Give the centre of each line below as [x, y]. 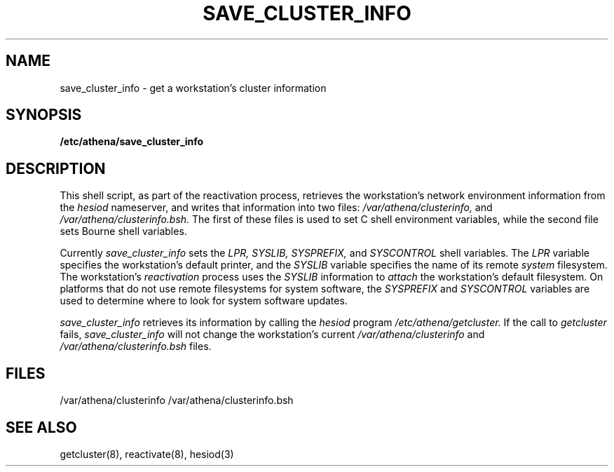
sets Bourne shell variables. [123, 231]
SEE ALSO [41, 427]
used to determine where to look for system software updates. [204, 301]
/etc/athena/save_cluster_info [132, 142]
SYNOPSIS [44, 115]
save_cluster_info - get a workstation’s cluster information [193, 88]
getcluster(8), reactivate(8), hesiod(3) [147, 454]
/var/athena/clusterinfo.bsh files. [136, 346]
